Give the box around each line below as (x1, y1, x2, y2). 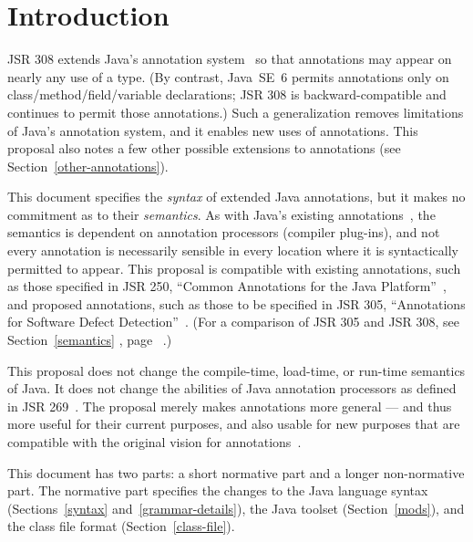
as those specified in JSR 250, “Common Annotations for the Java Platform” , (7, 276, 447, 296)
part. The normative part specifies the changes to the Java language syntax (7, 481, 428, 500)
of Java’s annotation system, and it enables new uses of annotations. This (7, 120, 418, 140)
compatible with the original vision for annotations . (7, 433, 302, 451)
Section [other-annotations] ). (7, 156, 169, 175)
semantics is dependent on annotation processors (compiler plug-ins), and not (7, 223, 440, 242)
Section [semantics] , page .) (7, 330, 172, 349)
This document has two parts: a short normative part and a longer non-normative (7, 463, 465, 482)
